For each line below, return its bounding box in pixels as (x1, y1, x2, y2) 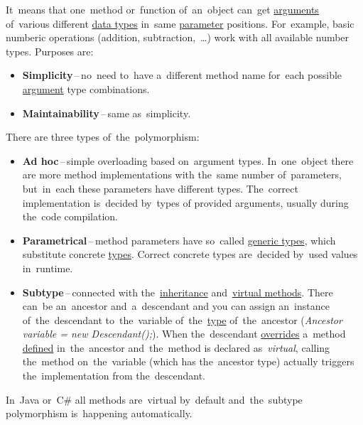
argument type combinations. (22, 81, 150, 96)
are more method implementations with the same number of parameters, (22, 167, 342, 182)
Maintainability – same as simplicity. (22, 105, 191, 120)
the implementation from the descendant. (22, 368, 205, 383)
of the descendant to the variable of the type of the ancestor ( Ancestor (22, 312, 342, 327)
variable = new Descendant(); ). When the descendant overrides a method (22, 326, 346, 341)
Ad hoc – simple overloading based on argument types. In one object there (22, 153, 354, 168)
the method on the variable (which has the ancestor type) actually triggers (22, 354, 354, 369)
